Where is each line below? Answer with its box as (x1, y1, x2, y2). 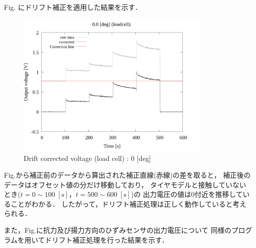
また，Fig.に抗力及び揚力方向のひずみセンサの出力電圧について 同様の (4, 225, 231, 235)
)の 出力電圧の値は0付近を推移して (131, 189, 243, 199)
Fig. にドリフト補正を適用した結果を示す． (4, 2, 142, 12)
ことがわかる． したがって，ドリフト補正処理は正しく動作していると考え (10, 198, 247, 209)
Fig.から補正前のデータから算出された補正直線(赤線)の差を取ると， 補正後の (4, 170, 251, 180)
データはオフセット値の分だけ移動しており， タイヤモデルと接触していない (4, 179, 246, 189)
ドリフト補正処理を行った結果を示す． (45, 234, 169, 245)
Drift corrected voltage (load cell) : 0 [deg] (24, 153, 151, 163)
